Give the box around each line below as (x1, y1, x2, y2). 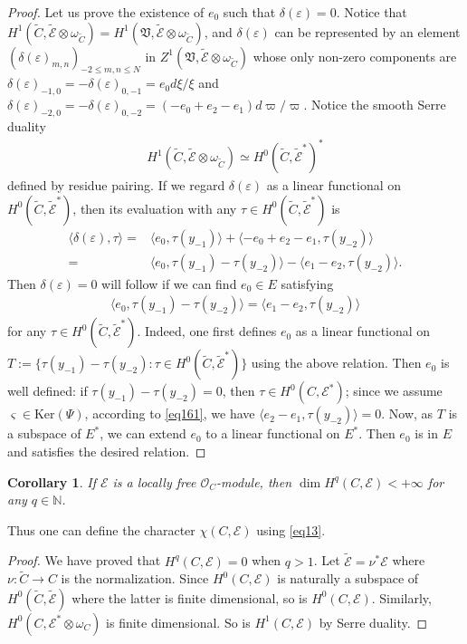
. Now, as (381, 404, 434, 423)
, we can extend (100, 424, 186, 443)
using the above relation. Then (251, 353, 422, 372)
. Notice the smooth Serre (303, 95, 446, 114)
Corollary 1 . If (7, 472, 96, 491)
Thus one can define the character (7, 520, 195, 539)
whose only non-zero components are (253, 46, 457, 65)
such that (223, 3, 276, 21)
